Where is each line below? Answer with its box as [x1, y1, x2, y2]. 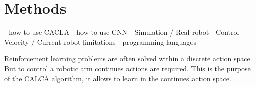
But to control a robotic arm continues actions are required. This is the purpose [4, 63, 251, 73]
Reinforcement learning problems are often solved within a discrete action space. [4, 53, 252, 64]
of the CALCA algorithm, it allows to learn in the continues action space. [4, 73, 231, 83]
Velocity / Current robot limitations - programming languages [4, 36, 197, 47]
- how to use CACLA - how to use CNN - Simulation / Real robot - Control [4, 27, 239, 37]
